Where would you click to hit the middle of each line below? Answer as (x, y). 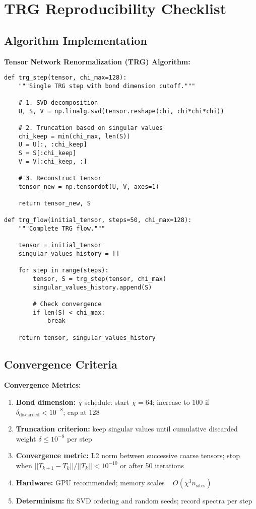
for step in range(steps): (63, 271)
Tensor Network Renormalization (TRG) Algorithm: (97, 61)
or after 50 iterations (152, 465)
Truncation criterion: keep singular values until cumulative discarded (127, 429)
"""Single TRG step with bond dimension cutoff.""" (107, 86)
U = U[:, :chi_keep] (53, 145)
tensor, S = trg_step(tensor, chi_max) (100, 279)
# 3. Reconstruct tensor (60, 178)
